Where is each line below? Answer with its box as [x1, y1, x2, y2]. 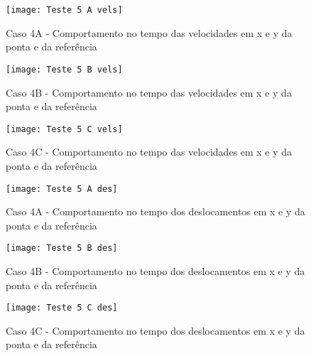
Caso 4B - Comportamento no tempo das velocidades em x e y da [6, 85, 292, 99]
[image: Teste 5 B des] [6, 243, 118, 254]
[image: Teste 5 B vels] [6, 64, 123, 75]
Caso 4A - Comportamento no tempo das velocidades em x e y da [6, 25, 293, 40]
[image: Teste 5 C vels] [6, 124, 123, 134]
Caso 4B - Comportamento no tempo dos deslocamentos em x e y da [6, 264, 305, 279]
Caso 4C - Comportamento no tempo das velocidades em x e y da [6, 144, 293, 159]
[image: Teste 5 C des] [6, 303, 118, 313]
